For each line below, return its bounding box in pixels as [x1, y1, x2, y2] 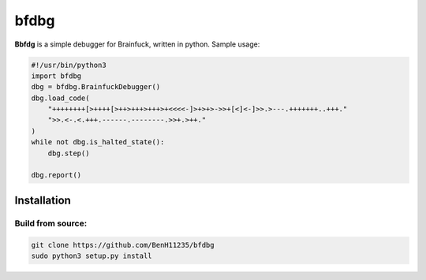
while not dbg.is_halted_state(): [31, 138, 165, 147]
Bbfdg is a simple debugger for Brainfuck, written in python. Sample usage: [14, 39, 260, 49]
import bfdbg [31, 71, 82, 80]
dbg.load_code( [31, 93, 90, 103]
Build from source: [14, 218, 88, 229]
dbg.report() [31, 170, 82, 180]
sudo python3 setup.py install [31, 251, 153, 260]
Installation [14, 193, 71, 207]
